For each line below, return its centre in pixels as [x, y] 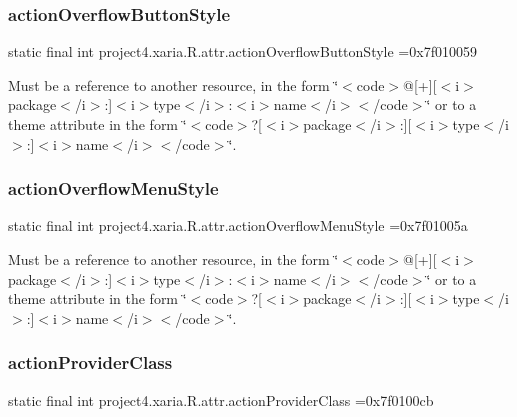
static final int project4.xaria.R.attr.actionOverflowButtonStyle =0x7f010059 [242, 51]
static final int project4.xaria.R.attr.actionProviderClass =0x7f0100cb [221, 399]
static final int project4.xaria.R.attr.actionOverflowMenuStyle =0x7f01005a [238, 225]
